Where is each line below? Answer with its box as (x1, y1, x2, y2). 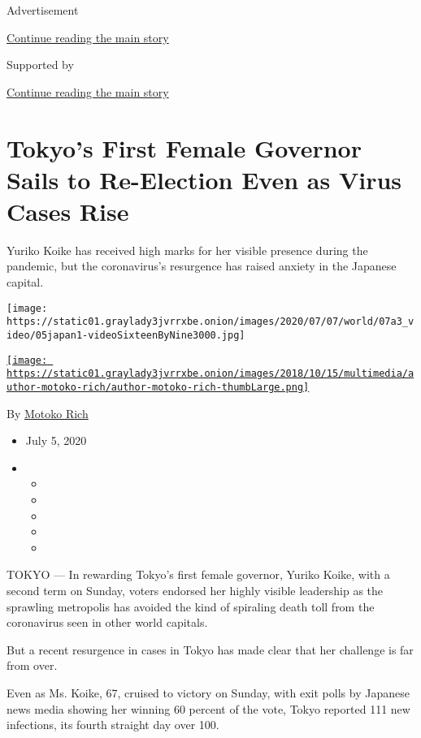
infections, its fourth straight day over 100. (7, 716, 219, 733)
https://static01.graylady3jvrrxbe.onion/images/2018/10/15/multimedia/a (7, 368, 414, 380)
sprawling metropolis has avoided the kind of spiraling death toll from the (7, 598, 375, 615)
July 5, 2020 (25, 432, 87, 449)
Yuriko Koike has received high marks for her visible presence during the (7, 241, 368, 258)
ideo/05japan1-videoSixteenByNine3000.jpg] (7, 329, 245, 341)
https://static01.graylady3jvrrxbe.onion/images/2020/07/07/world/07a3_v (7, 316, 414, 328)
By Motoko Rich (7, 404, 89, 421)
